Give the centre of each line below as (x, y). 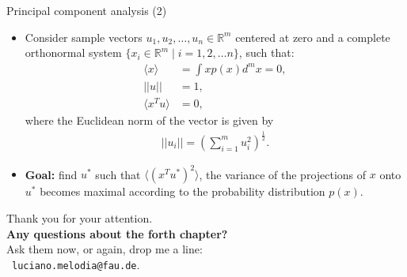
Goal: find (51, 174)
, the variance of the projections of (283, 174)
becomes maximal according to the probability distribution (183, 191)
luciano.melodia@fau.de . (76, 264)
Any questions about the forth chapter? (117, 233)
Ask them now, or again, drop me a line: (105, 249)
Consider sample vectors (84, 37)
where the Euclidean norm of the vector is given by (149, 120)
